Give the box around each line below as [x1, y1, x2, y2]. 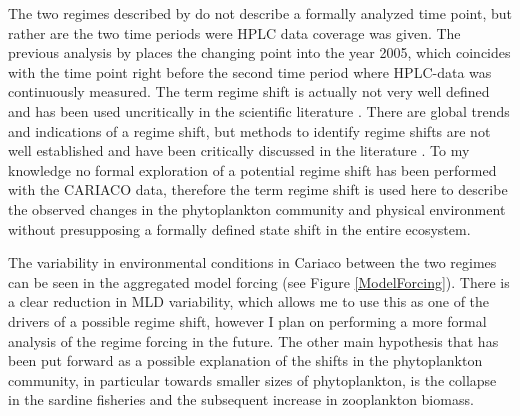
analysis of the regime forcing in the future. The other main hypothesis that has [8, 330, 499, 351]
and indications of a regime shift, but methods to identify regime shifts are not [8, 120, 491, 141]
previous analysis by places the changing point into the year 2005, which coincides [8, 42, 511, 63]
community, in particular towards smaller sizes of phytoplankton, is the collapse [8, 369, 497, 390]
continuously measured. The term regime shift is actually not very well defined [8, 81, 490, 102]
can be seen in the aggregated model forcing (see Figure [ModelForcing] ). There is [8, 271, 510, 292]
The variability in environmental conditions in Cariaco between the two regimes [8, 252, 497, 273]
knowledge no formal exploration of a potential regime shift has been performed [8, 159, 497, 180]
